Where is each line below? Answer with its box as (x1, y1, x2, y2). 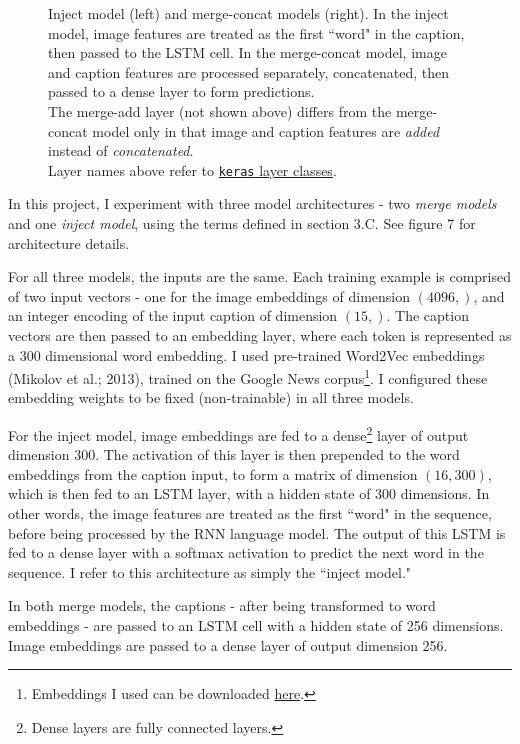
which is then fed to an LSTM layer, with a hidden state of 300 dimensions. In (8, 483, 490, 504)
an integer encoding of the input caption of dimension (8, 305, 338, 326)
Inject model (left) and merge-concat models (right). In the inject (48, 3, 449, 23)
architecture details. (8, 232, 130, 253)
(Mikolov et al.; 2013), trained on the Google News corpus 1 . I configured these (8, 365, 488, 388)
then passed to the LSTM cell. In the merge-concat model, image (48, 42, 447, 63)
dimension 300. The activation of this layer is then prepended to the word (8, 444, 460, 465)
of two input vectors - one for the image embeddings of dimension (8, 285, 411, 306)
